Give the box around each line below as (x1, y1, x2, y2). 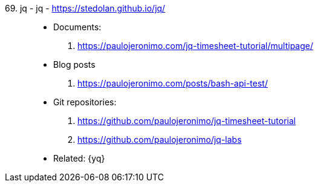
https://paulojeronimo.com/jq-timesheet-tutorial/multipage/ (77, 41, 313, 51)
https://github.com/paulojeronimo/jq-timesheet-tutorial (77, 116, 296, 126)
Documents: (53, 22, 102, 32)
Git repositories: (53, 97, 117, 107)
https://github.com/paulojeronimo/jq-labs (77, 134, 242, 145)
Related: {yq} (53, 153, 105, 163)
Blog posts (53, 59, 96, 70)
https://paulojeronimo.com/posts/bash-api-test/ (77, 78, 268, 88)
